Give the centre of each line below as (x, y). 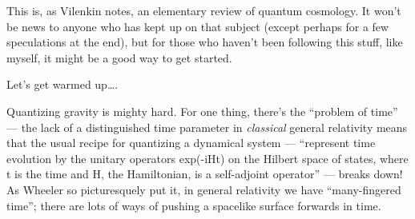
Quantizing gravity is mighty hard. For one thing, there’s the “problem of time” (202, 111)
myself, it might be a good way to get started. (119, 57)
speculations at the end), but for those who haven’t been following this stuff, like (205, 42)
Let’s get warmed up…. (62, 84)
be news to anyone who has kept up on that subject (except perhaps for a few (198, 26)
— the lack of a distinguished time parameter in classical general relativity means (207, 127)
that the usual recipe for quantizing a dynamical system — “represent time (191, 143)
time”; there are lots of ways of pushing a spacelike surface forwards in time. (194, 205)
